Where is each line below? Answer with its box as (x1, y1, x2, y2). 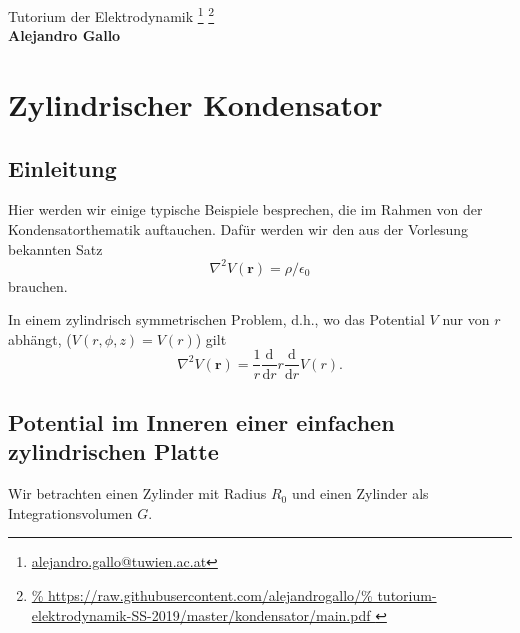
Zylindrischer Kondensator (8, 84, 383, 125)
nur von (442, 309, 490, 330)
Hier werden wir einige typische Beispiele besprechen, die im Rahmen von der (8, 199, 483, 220)
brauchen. (8, 275, 68, 296)
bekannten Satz (8, 238, 103, 259)
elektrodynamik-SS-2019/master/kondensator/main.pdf (31, 604, 371, 625)
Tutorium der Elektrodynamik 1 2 (8, 3, 215, 26)
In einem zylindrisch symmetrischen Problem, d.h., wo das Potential (8, 309, 425, 330)
